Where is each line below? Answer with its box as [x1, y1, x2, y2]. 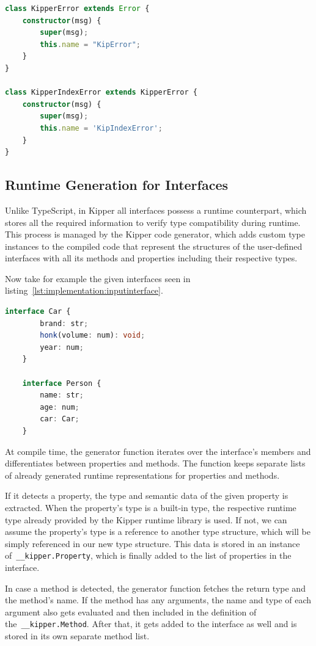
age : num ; [40, 402, 79, 412]
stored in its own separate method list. [5, 630, 150, 642]
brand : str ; [40, 319, 89, 328]
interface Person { [22, 379, 101, 388]
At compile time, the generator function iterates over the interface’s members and [5, 445, 311, 457]
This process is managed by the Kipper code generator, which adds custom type [5, 228, 305, 241]
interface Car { [5, 307, 71, 316]
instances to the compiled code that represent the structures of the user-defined [5, 239, 303, 252]
